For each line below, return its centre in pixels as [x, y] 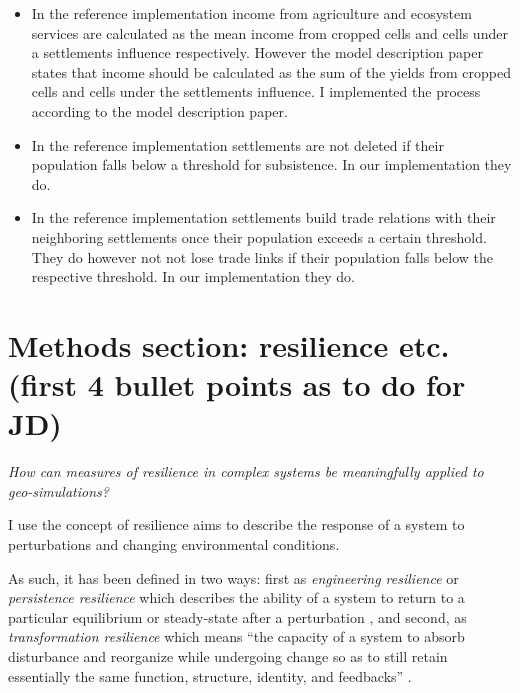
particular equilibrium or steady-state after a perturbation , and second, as [237, 616]
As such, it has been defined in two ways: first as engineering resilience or [233, 577]
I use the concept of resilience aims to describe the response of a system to [236, 524]
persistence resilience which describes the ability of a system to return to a [236, 597]
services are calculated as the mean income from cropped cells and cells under [269, 32]
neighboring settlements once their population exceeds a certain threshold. [259, 236]
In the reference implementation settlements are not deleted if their [237, 144]
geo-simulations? [58, 490]
